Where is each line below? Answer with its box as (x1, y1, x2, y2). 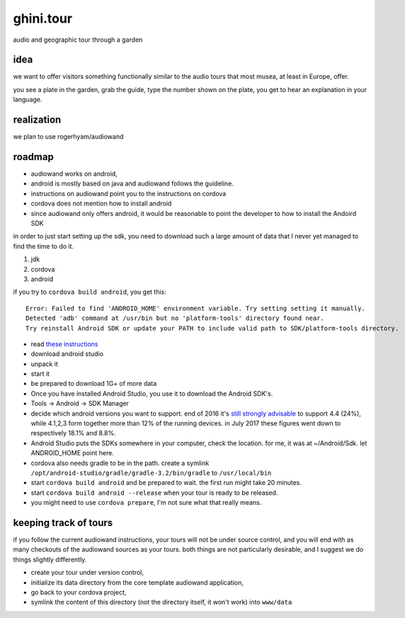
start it (30, 370, 50, 378)
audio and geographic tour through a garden (13, 35, 143, 44)
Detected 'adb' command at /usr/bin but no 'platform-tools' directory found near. (25, 314, 325, 322)
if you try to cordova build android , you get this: (13, 287, 166, 297)
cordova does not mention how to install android (30, 199, 172, 208)
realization (13, 114, 62, 126)
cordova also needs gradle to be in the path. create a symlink (30, 459, 210, 467)
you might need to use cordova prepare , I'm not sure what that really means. (30, 498, 262, 507)
